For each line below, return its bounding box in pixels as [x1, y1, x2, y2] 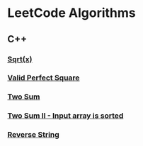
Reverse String [7, 130, 60, 140]
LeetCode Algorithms [7, 5, 136, 21]
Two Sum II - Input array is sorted [7, 111, 124, 121]
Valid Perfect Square [7, 73, 80, 83]
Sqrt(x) [7, 54, 33, 64]
